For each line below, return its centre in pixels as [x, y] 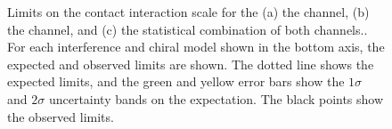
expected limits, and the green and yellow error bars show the [176, 81]
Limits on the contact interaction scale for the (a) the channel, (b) [188, 12]
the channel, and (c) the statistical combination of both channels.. [188, 29]
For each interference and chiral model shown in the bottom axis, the [196, 47]
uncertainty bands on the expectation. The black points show [216, 98]
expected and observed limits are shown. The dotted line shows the [191, 64]
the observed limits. [61, 116]
